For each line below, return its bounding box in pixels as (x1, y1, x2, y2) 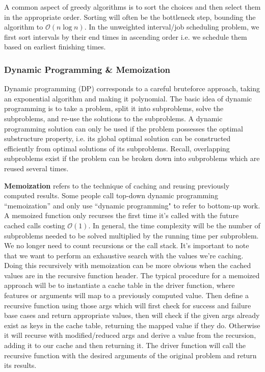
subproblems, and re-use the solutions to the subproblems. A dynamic (4, 113, 223, 123)
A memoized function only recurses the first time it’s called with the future (4, 210, 239, 221)
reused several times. (4, 163, 69, 173)
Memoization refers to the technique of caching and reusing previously (4, 180, 230, 191)
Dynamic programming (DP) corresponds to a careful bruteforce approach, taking (4, 83, 260, 94)
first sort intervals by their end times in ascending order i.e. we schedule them (4, 31, 247, 42)
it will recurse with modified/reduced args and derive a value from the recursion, (4, 330, 256, 340)
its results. (4, 360, 37, 370)
